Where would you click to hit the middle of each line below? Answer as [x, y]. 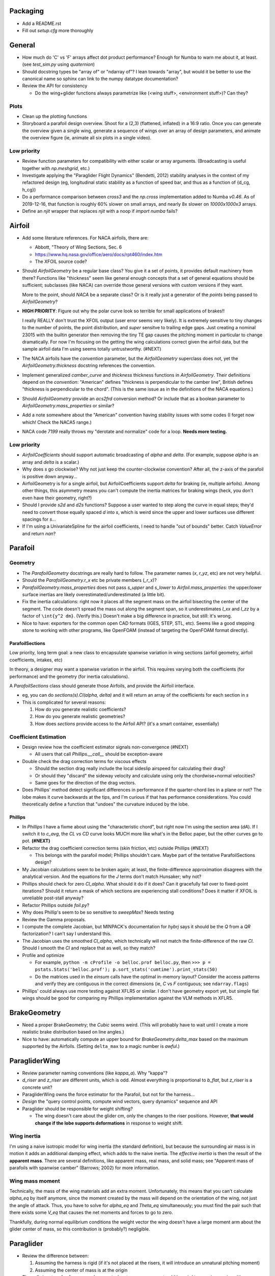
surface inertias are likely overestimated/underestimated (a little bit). [94, 594]
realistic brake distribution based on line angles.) [73, 1032]
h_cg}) [29, 189]
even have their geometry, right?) [57, 498]
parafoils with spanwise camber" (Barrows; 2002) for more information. [85, 1168]
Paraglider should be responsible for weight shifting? [78, 1109]
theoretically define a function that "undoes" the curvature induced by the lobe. [106, 804]
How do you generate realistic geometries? [80, 717]
